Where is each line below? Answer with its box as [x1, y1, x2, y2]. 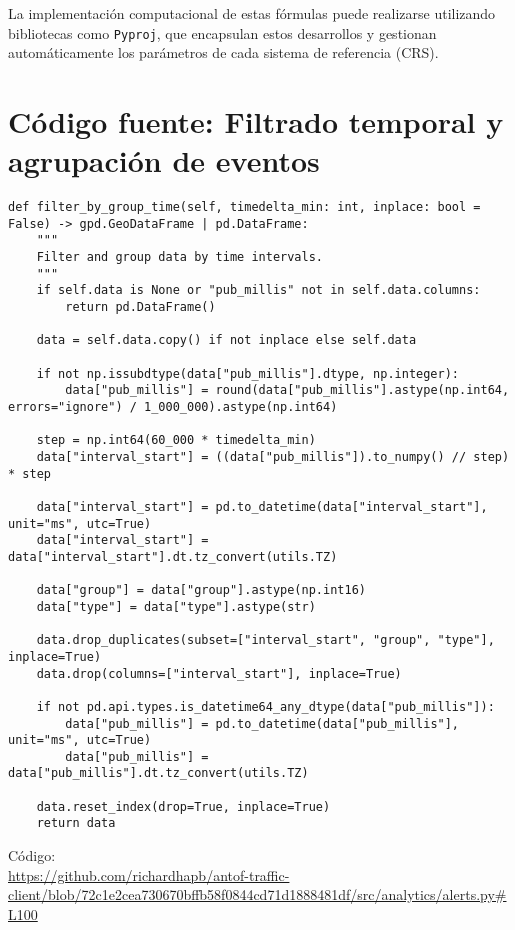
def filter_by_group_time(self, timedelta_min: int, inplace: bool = [8, 200, 481, 215]
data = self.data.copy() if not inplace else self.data [36, 333, 417, 348]
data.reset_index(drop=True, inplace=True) [36, 799, 331, 814]
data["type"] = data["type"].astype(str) [36, 599, 316, 614]
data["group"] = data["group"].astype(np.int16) [36, 583, 366, 598]
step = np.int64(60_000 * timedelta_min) [36, 433, 316, 448]
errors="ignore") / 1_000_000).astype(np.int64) [8, 400, 338, 415]
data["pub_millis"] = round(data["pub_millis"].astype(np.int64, [65, 383, 510, 398]
